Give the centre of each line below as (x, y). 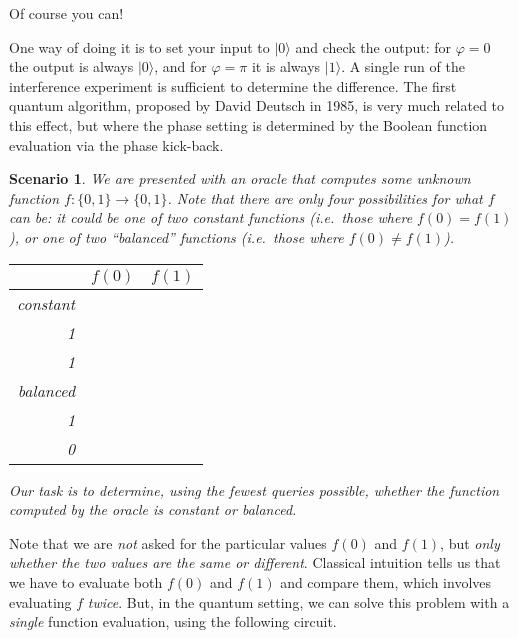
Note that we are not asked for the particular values (168, 542)
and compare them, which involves (386, 581)
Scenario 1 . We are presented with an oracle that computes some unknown (240, 178)
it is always (286, 66)
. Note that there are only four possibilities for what (325, 197)
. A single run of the (403, 66)
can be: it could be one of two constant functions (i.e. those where (211, 217)
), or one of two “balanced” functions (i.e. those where (176, 236)
